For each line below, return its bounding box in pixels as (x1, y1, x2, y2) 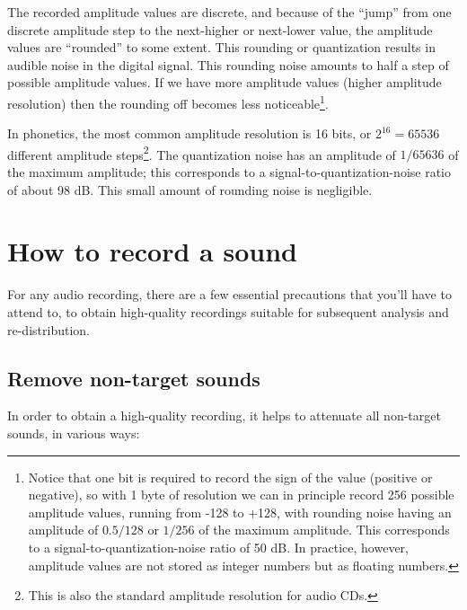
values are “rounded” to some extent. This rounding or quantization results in (7, 38, 436, 57)
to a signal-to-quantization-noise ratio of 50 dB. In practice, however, (28, 537, 409, 556)
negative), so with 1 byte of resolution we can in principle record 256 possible (28, 485, 454, 504)
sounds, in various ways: (7, 423, 140, 442)
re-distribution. (7, 320, 90, 339)
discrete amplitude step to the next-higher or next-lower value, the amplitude (7, 20, 433, 39)
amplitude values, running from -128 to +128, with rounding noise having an (28, 502, 452, 521)
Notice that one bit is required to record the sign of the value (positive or (28, 467, 433, 486)
